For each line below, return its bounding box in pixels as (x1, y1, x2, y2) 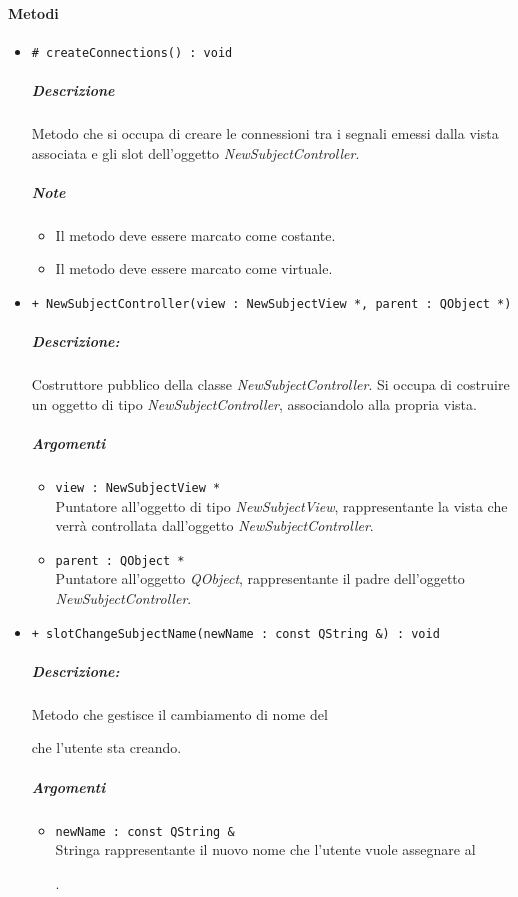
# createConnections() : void (31, 45, 233, 60)
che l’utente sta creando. (31, 737, 182, 758)
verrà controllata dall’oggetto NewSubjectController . (55, 515, 374, 536)
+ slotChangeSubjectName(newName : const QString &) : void (31, 626, 440, 641)
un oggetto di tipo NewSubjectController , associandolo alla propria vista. (31, 393, 477, 414)
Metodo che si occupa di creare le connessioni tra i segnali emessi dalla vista (31, 123, 499, 144)
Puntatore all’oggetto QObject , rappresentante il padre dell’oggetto (55, 568, 465, 589)
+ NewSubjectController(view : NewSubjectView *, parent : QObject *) (31, 296, 512, 311)
